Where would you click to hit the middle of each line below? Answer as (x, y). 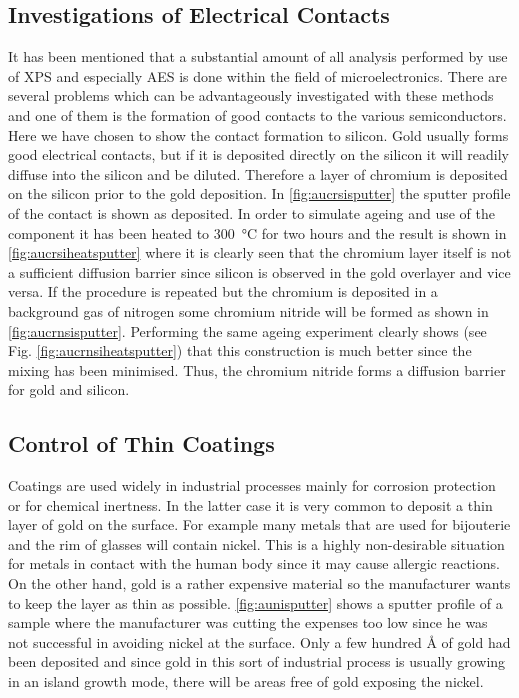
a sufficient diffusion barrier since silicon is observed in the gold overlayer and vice (259, 271)
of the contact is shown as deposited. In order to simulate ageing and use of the (252, 212)
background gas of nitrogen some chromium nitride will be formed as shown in (248, 310)
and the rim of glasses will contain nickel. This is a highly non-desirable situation (256, 543)
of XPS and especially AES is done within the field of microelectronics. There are (257, 75)
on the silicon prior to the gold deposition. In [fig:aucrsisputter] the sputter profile (259, 193)
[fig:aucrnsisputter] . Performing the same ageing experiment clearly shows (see (247, 330)
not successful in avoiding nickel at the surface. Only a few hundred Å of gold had (259, 641)
